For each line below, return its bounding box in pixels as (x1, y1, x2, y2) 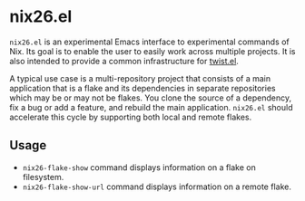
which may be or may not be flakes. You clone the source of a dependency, (9, 92, 292, 103)
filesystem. (22, 171, 64, 182)
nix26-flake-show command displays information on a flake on (22, 161, 256, 173)
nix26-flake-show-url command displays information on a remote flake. (22, 181, 292, 192)
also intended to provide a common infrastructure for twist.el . (9, 55, 239, 66)
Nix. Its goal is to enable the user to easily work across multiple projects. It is (9, 45, 296, 56)
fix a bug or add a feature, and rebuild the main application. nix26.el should (9, 101, 293, 112)
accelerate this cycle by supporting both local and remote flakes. (9, 111, 252, 122)
